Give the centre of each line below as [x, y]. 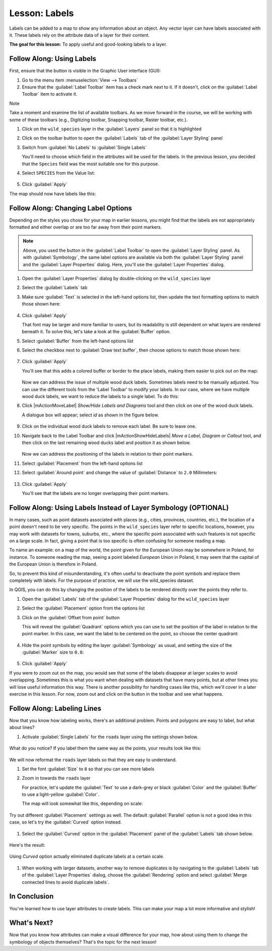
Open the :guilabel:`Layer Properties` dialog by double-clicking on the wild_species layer [116, 278]
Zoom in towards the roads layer [56, 778]
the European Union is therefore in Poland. [53, 564]
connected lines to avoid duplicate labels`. [66, 882]
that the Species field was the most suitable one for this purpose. [91, 164]
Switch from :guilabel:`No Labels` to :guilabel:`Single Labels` [84, 147]
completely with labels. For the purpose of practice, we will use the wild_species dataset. [102, 580]
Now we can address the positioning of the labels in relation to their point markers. [108, 454]
